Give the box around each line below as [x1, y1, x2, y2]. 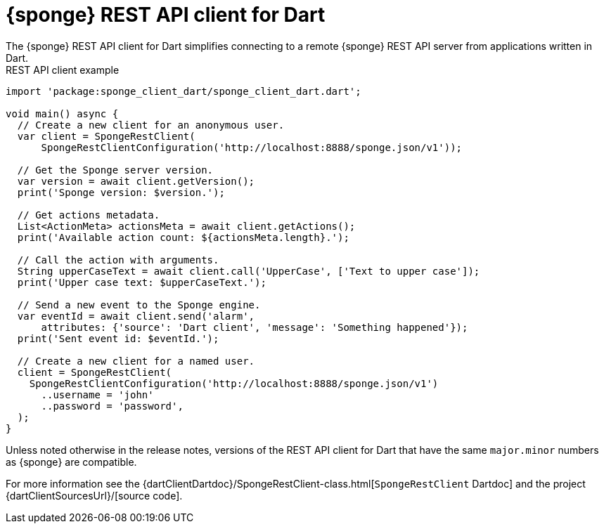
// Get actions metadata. [17, 209, 160, 221]
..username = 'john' [41, 388, 154, 400]
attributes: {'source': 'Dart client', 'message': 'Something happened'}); [41, 321, 468, 333]
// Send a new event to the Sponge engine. [17, 299, 261, 311]
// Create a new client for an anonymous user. [17, 119, 285, 131]
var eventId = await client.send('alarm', [17, 310, 255, 322]
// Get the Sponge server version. [17, 164, 214, 176]
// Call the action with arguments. [17, 254, 219, 266]
